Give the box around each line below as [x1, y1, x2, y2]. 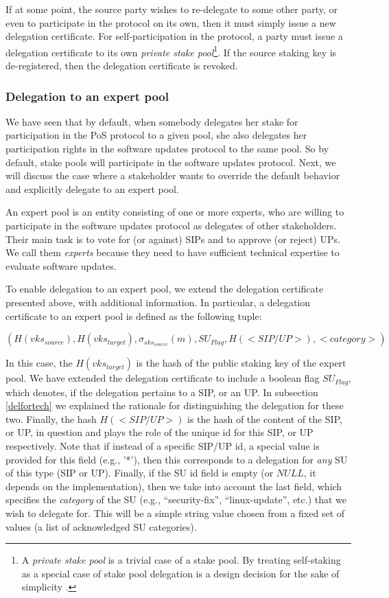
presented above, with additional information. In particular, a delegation [5, 295, 311, 309]
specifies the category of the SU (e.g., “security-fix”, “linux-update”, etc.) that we [5, 492, 347, 507]
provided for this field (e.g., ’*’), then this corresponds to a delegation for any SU [5, 452, 348, 466]
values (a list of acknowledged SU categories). [5, 519, 197, 533]
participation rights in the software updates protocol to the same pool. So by [5, 141, 329, 156]
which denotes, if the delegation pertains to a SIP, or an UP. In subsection [5, 384, 318, 399]
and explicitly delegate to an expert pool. [5, 181, 179, 196]
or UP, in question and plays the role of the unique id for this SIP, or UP [5, 425, 314, 439]
